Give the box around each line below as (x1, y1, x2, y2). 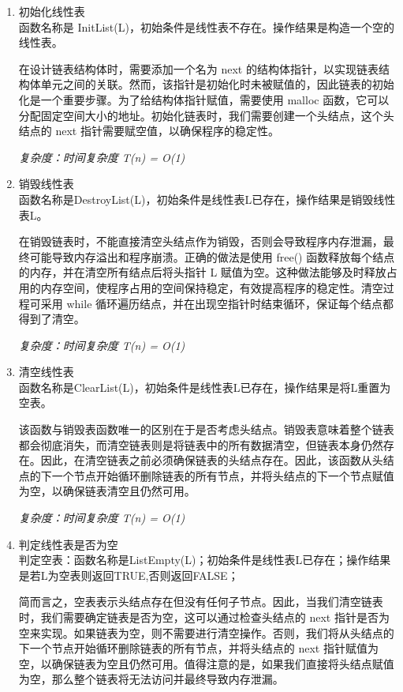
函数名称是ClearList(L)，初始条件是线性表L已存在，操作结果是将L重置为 (18, 378, 391, 395)
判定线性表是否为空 (18, 536, 118, 552)
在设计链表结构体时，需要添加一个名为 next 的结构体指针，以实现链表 (18, 60, 379, 77)
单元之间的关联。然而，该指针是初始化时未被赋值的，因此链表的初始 (40, 76, 394, 92)
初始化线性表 (18, 3, 85, 19)
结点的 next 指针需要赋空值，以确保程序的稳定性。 (18, 122, 279, 139)
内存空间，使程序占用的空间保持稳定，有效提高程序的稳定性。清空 (40, 279, 383, 295)
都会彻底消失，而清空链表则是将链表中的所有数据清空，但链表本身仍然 (18, 436, 383, 453)
